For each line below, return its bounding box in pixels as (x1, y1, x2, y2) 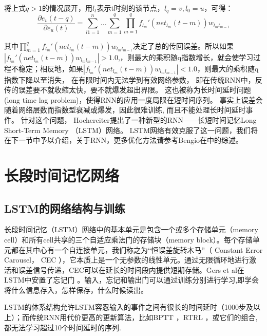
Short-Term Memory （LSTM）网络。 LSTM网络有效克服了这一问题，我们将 (4, 124, 258, 135)
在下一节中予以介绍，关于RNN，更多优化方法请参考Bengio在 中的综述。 (4, 135, 243, 145)
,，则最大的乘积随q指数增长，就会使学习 (118, 51, 254, 62)
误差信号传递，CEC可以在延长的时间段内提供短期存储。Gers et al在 (18, 264, 244, 275)
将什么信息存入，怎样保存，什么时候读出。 (4, 284, 148, 295)
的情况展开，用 (42, 3, 92, 13)
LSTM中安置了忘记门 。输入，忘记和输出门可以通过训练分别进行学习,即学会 (4, 274, 259, 285)
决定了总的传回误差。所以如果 (132, 40, 234, 51)
